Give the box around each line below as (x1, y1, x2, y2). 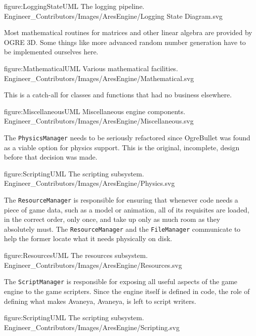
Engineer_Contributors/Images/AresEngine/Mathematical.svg (4, 73, 194, 83)
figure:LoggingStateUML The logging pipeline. (4, 1, 144, 11)
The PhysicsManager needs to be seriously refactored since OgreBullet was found (4, 132, 251, 142)
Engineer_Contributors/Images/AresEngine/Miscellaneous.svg (4, 116, 194, 126)
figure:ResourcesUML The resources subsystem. (4, 250, 148, 260)
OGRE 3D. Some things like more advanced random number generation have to (4, 37, 246, 47)
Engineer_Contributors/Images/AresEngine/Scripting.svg (4, 322, 180, 332)
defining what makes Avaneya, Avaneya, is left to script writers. (4, 295, 196, 306)
